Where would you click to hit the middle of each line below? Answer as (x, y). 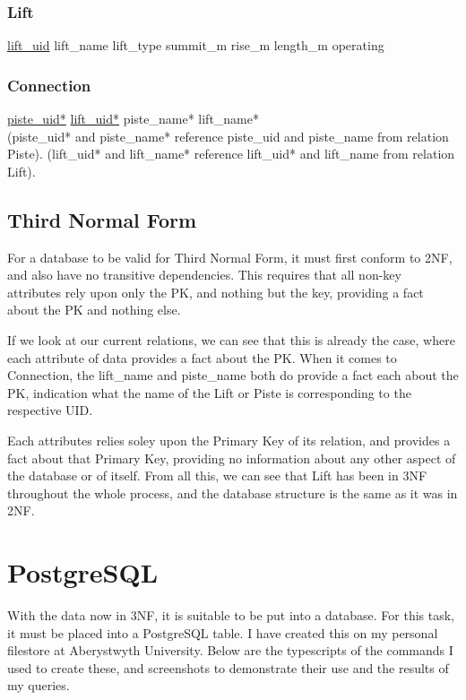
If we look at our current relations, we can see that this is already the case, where (231, 339)
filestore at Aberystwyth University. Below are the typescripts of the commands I (230, 650)
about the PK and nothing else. (94, 310)
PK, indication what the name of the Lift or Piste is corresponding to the (209, 392)
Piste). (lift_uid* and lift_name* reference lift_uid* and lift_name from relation (231, 154)
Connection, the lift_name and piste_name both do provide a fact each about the (233, 375)
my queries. (39, 685)
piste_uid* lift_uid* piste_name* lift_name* (133, 119)
